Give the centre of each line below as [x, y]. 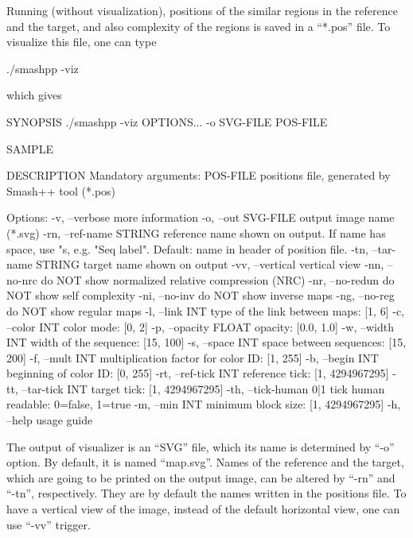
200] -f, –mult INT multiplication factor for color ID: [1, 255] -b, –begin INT [193, 357]
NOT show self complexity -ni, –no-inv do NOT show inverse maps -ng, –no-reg [201, 295]
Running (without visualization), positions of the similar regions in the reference [202, 10]
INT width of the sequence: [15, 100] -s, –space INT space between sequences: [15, [206, 342]
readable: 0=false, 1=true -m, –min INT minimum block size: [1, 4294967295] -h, [204, 404]
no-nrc [22, 279]
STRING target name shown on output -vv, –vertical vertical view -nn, [210, 264]
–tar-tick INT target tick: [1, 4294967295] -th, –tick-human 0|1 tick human [203, 388]
